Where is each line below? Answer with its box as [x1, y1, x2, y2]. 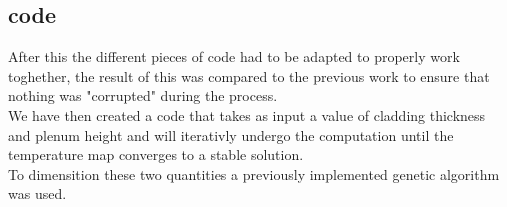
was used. [8, 183, 67, 204]
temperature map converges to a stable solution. [8, 144, 304, 165]
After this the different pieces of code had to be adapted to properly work [8, 46, 460, 67]
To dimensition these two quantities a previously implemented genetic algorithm [8, 163, 500, 184]
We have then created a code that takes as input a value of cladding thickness [8, 104, 486, 125]
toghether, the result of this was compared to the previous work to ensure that [8, 65, 490, 86]
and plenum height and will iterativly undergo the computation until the [8, 124, 454, 145]
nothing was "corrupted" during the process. [8, 85, 278, 106]
